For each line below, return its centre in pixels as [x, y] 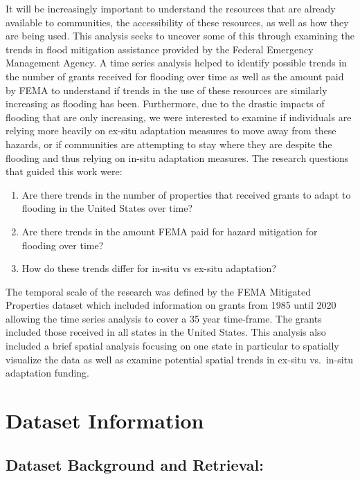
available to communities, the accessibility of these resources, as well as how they [177, 22]
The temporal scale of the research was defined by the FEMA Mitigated [158, 291]
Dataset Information [105, 421]
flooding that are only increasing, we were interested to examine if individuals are [179, 117]
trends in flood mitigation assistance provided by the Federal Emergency [160, 49]
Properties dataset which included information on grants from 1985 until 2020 [171, 305]
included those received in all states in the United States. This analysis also [166, 332]
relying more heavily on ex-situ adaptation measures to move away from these [171, 130]
